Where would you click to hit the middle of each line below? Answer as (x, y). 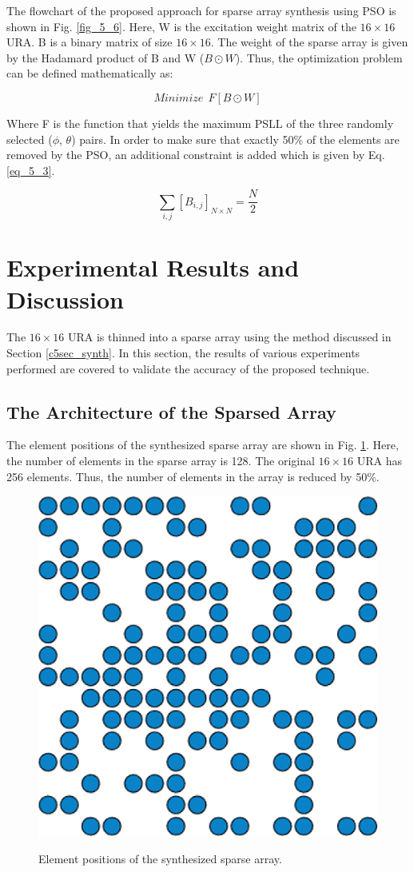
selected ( (30, 139)
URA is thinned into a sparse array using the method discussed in (230, 337)
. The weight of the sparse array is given (309, 42)
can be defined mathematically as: (90, 73)
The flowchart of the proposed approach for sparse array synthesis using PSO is (201, 10)
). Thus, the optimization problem (319, 57)
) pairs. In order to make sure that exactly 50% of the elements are (235, 139)
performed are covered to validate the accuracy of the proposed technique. (188, 368)
